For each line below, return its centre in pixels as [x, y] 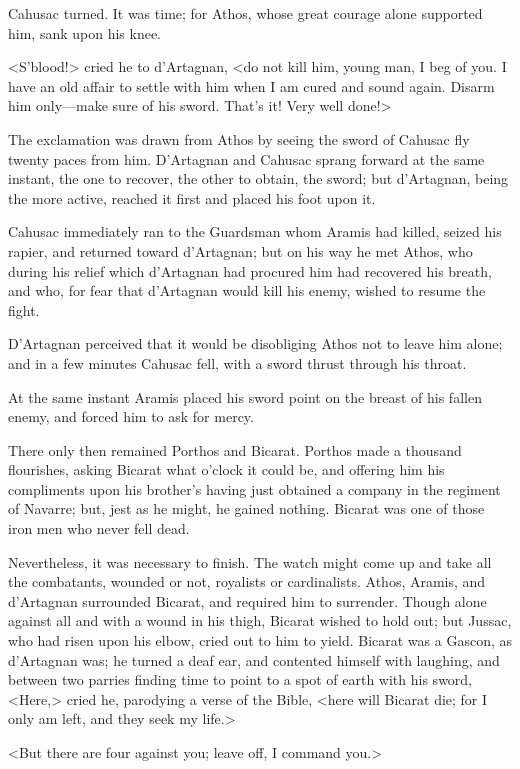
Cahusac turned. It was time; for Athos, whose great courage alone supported [245, 13]
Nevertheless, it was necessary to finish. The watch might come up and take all [250, 561]
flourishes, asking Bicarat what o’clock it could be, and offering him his [226, 469]
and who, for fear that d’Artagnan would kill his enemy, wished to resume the [247, 290]
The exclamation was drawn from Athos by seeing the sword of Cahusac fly [239, 138]
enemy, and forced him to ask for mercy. [131, 416]
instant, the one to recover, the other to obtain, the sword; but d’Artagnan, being [258, 178]
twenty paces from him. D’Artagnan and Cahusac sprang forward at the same [246, 158]
